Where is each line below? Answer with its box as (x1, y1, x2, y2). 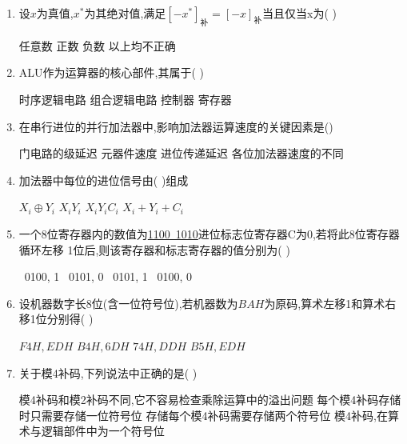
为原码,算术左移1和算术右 (264, 294, 397, 311)
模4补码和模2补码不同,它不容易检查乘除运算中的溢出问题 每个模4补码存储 (18, 391, 401, 408)
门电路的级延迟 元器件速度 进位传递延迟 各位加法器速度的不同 (18, 145, 344, 162)
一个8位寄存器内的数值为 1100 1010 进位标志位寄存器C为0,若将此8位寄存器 (18, 225, 400, 242)
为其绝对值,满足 (84, 5, 166, 21)
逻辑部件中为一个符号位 (41, 422, 165, 439)
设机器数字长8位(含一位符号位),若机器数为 (18, 294, 238, 311)
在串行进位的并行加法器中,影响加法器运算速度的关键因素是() (18, 118, 333, 134)
